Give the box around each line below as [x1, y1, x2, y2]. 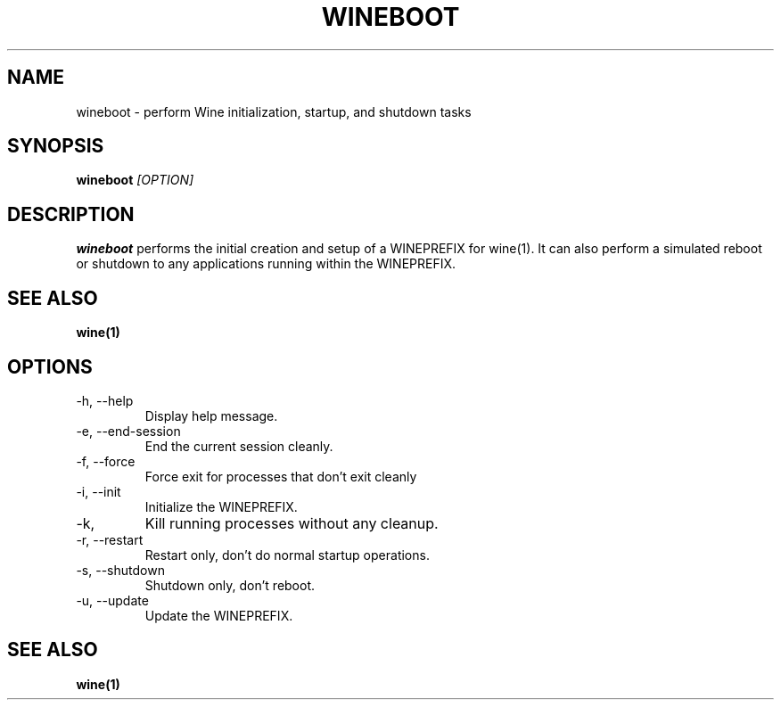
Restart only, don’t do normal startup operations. [144, 547, 430, 563]
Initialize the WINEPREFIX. [144, 498, 298, 514]
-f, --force [76, 453, 136, 469]
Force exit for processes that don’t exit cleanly [144, 468, 417, 484]
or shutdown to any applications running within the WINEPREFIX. [76, 256, 456, 272]
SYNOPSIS [7, 135, 104, 158]
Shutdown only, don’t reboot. [144, 577, 316, 593]
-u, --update [76, 592, 149, 608]
